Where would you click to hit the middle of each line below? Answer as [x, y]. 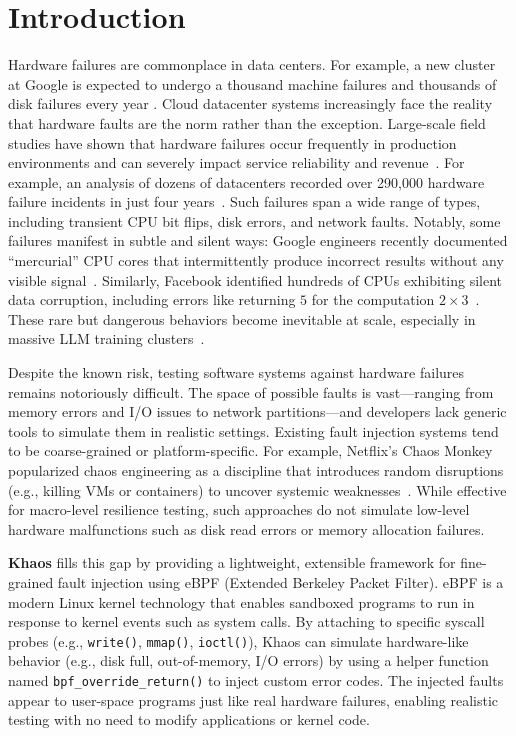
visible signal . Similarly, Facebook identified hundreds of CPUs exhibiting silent [255, 279]
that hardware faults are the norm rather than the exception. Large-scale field [247, 122]
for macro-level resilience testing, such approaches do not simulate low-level [239, 509]
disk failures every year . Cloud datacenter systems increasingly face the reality [250, 103]
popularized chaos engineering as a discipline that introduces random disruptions [256, 470]
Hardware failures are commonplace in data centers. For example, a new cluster [252, 64]
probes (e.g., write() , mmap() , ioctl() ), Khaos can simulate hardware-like [238, 640]
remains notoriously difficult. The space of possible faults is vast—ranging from [251, 391]
